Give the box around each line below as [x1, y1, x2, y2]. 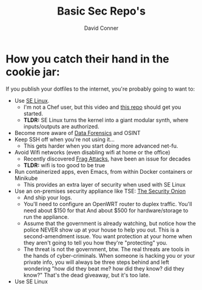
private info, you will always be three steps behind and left [23, 258, 169, 266]
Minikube [14, 174, 38, 182]
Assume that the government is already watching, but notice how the [23, 219, 197, 227]
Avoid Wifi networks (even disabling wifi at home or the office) [14, 148, 170, 156]
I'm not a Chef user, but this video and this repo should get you [23, 103, 181, 111]
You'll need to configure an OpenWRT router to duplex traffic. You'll [23, 200, 192, 207]
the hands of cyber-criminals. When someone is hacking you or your [23, 252, 195, 259]
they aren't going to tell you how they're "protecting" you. [23, 239, 168, 246]
